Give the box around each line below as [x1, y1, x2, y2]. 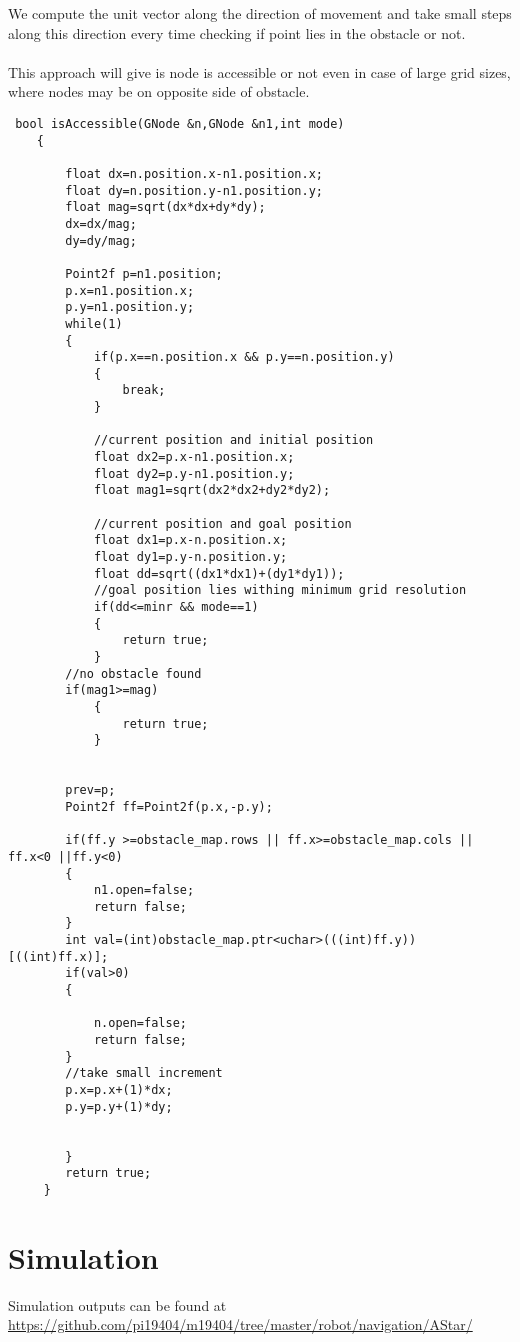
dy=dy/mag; [65, 233, 137, 248]
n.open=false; [93, 1016, 187, 1031]
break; [122, 383, 166, 398]
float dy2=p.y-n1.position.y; [93, 466, 295, 481]
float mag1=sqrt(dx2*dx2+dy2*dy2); [93, 483, 331, 498]
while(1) [65, 316, 123, 331]
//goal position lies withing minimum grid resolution [93, 583, 467, 598]
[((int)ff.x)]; [8, 949, 109, 964]
